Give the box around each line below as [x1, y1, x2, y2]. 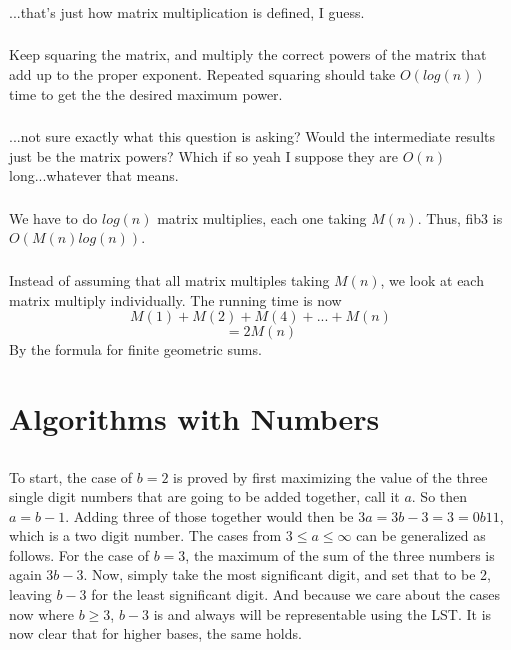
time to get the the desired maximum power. [9, 83, 283, 104]
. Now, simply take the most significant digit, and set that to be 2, [83, 564, 491, 585]
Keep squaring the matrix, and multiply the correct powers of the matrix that [9, 44, 487, 65]
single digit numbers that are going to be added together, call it [9, 486, 400, 507]
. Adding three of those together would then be [65, 505, 354, 526]
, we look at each [380, 269, 484, 290]
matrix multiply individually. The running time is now [9, 289, 342, 310]
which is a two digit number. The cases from [9, 525, 282, 546]
